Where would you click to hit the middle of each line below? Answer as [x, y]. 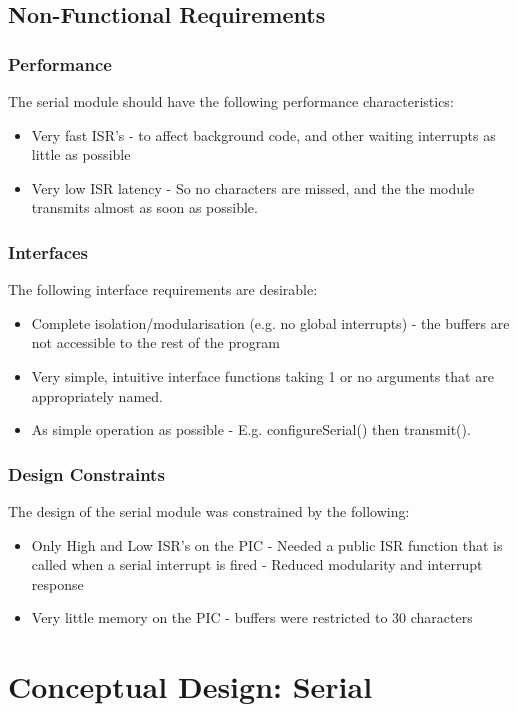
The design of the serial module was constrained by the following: [209, 510]
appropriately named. [97, 395]
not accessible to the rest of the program [155, 342]
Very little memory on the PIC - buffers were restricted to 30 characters [252, 617]
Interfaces [48, 251]
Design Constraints [86, 473]
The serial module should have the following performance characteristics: [231, 101]
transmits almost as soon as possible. [144, 207]
